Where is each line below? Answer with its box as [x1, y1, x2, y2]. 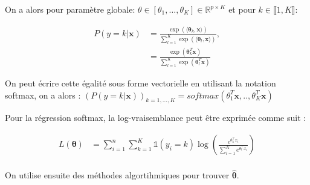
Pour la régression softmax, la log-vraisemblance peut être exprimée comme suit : [5, 111, 306, 124]
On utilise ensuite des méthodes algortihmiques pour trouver [5, 169, 230, 181]
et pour [228, 3, 256, 15]
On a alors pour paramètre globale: [5, 3, 135, 15]
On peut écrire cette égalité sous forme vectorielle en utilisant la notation [5, 77, 276, 89]
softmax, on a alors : [5, 88, 81, 101]
